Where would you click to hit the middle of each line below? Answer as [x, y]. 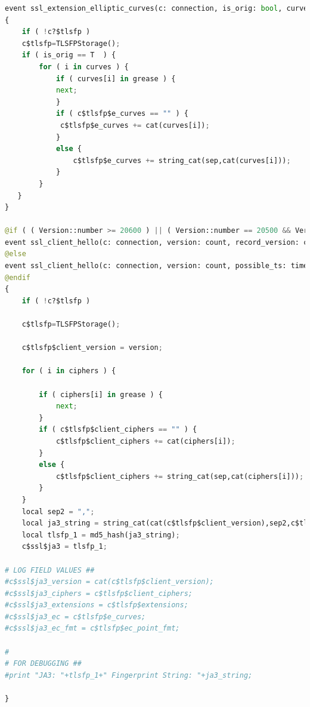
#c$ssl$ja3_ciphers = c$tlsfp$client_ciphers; [99, 593]
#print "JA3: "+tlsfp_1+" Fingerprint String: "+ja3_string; [129, 675]
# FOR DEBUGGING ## [43, 664]
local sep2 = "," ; [58, 511]
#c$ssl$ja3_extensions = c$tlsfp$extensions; [97, 605]
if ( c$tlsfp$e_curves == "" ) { [122, 114]
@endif [18, 277]
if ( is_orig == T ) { [69, 55]
